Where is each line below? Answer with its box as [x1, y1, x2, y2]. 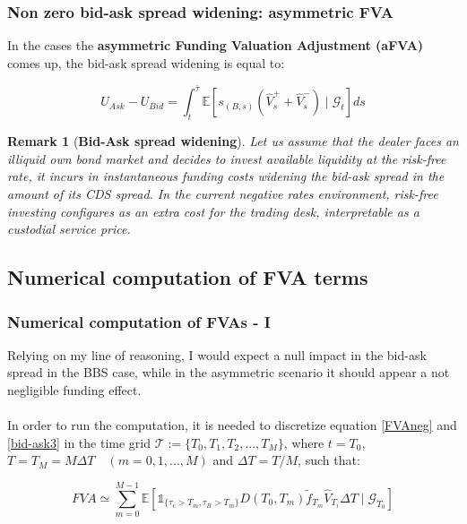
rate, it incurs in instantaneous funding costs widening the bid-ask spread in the [7, 167, 445, 185]
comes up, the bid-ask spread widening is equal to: [7, 53, 285, 72]
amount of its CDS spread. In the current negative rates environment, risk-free [7, 185, 438, 203]
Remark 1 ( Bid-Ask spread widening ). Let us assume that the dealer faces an [7, 132, 459, 150]
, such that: [298, 451, 360, 469]
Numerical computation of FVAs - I [7, 310, 271, 332]
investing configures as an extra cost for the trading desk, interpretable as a [7, 202, 419, 220]
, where [283, 433, 324, 451]
